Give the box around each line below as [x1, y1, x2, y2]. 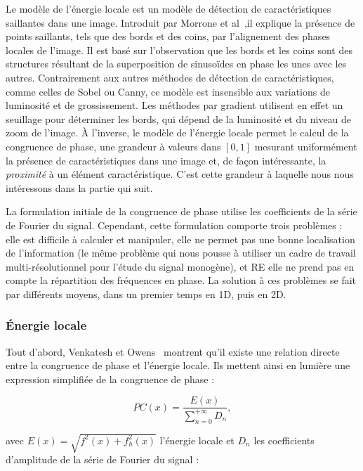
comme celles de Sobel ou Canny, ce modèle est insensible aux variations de [6, 84, 330, 98]
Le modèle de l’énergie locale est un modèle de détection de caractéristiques [6, 1, 331, 15]
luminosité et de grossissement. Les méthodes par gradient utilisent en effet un [6, 98, 343, 112]
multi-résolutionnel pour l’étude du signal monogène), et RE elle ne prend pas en [6, 259, 355, 273]
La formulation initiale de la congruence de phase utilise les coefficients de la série [6, 204, 357, 219]
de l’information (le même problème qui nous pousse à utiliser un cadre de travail [6, 245, 356, 260]
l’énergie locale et [159, 432, 235, 447]
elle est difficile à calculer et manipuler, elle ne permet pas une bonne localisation [6, 231, 355, 246]
